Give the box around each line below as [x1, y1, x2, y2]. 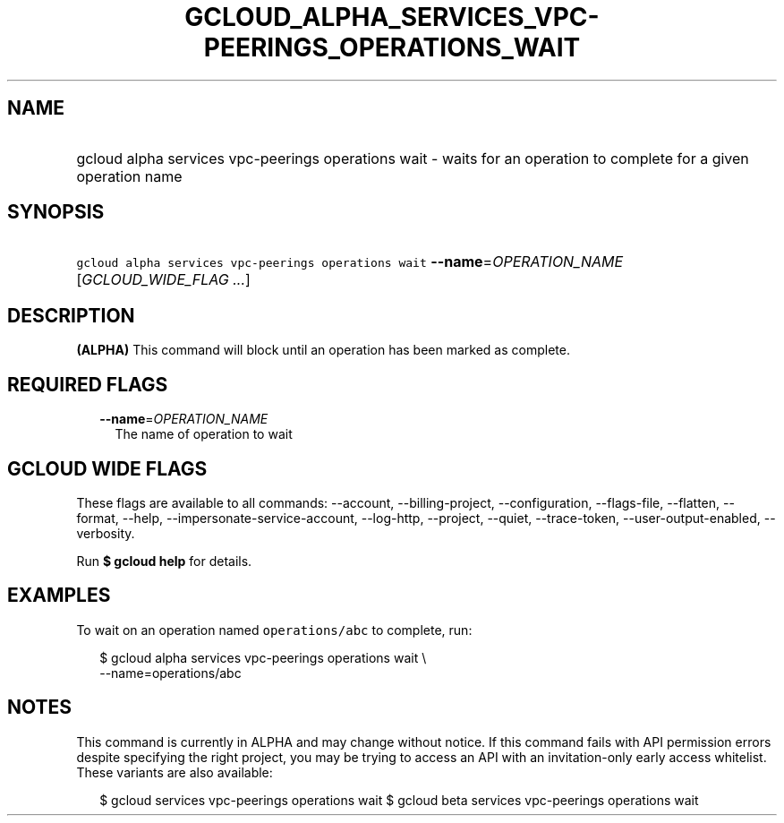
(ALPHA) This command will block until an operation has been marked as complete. [76, 342, 570, 358]
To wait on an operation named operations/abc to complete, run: [76, 622, 473, 638]
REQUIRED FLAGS [7, 373, 168, 396]
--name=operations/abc [99, 664, 242, 681]
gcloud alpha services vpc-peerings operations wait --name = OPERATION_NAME [76, 253, 624, 271]
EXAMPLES [7, 584, 111, 607]
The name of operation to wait [115, 426, 293, 442]
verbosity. [76, 525, 135, 541]
